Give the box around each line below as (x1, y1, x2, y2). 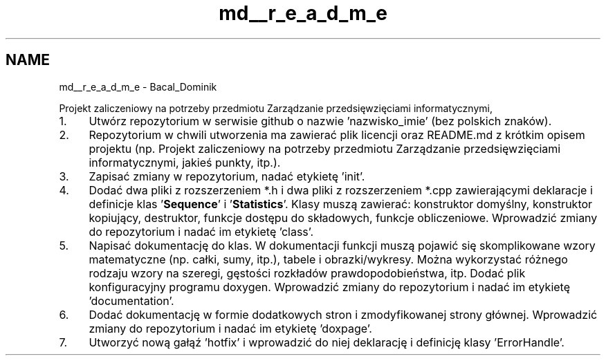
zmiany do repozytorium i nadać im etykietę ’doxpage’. (89, 321, 372, 335)
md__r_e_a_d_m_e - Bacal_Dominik (59, 80, 217, 93)
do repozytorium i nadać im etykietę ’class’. (89, 224, 313, 239)
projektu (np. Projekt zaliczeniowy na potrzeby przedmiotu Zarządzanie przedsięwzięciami (89, 141, 561, 156)
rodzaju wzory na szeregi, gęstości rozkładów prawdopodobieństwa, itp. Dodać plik (89, 266, 526, 280)
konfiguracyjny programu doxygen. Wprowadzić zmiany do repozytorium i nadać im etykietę (89, 279, 571, 294)
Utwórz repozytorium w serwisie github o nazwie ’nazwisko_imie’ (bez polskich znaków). (89, 113, 552, 128)
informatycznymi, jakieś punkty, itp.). (89, 155, 281, 169)
